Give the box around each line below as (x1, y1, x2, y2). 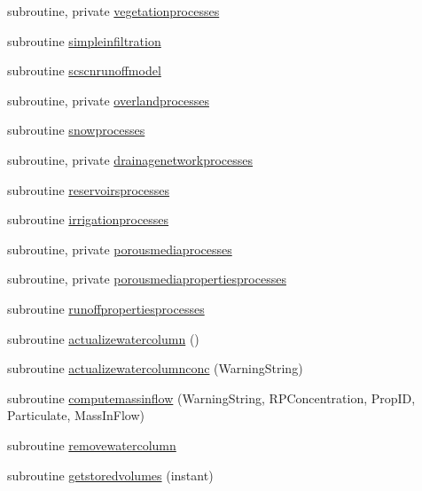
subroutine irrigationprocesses (7, 210, 169, 229)
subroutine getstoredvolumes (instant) (7, 465, 214, 484)
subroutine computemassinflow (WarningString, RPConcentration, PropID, (7, 388, 416, 407)
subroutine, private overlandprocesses (7, 90, 209, 109)
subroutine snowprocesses (7, 121, 145, 139)
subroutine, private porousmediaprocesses (7, 239, 232, 258)
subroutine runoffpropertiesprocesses (7, 299, 205, 317)
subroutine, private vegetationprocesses (7, 2, 220, 19)
